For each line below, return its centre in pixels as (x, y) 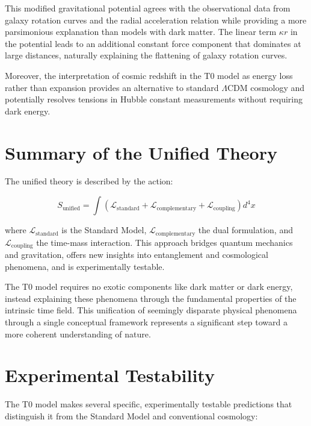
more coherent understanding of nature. (78, 334)
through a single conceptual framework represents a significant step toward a (146, 321)
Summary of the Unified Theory (141, 152)
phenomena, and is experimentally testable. (85, 266)
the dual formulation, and (245, 230)
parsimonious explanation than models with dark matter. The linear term (141, 32)
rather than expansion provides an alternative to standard (112, 87)
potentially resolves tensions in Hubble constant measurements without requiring (154, 99)
